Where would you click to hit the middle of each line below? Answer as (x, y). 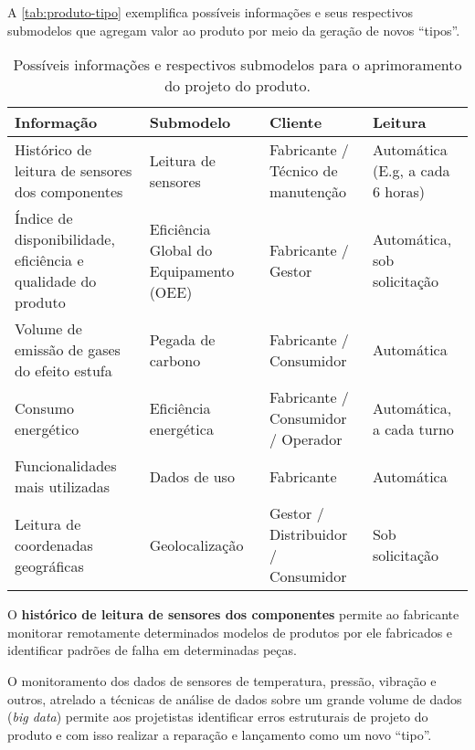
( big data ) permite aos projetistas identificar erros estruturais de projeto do (218, 717)
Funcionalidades (66, 466)
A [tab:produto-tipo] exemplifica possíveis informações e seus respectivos (211, 12)
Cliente (296, 122)
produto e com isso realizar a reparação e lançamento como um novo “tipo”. (220, 734)
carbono (175, 360)
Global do (181, 249)
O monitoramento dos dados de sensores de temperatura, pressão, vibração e (222, 680)
